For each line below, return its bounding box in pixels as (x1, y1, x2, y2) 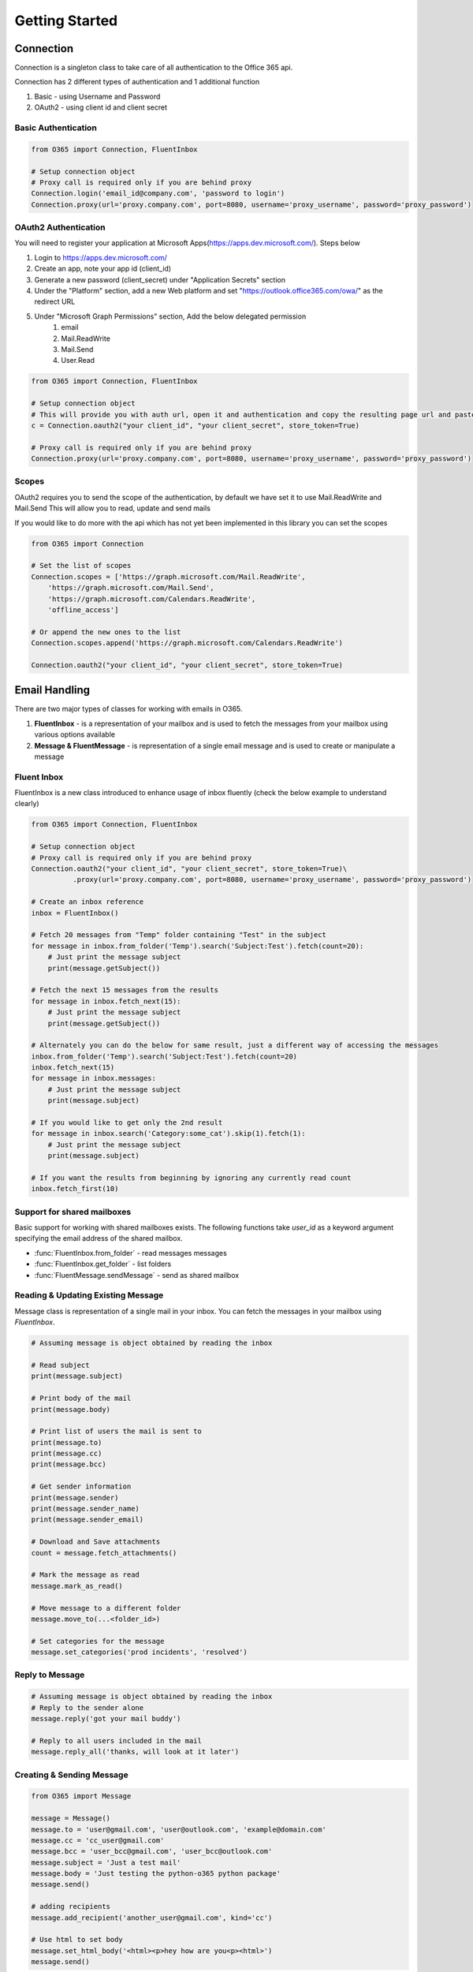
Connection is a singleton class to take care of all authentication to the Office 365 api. (14, 63, 293, 73)
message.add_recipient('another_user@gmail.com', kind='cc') (31, 1913, 273, 1922)
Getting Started (14, 12, 118, 29)
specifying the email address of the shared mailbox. (14, 1234, 183, 1243)
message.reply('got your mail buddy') (31, 1714, 181, 1724)
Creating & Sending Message (14, 1769, 129, 1780)
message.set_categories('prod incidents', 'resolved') (31, 1648, 248, 1656)
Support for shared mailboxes (14, 1206, 132, 1217)
